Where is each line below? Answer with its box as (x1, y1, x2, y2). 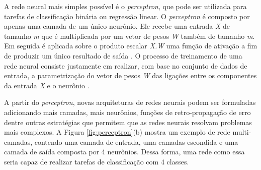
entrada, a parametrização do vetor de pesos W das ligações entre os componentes (4, 70, 257, 81)
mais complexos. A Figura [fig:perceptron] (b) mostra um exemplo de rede (4, 127, 230, 137)
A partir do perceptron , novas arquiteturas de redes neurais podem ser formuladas (4, 97, 256, 107)
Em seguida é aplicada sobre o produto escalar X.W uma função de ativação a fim (4, 40, 257, 51)
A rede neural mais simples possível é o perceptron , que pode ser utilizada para (4, 1, 247, 11)
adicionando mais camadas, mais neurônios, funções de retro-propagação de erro (4, 106, 251, 117)
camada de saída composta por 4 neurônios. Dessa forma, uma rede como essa (4, 146, 245, 157)
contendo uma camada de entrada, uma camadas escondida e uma (34, 136, 238, 147)
